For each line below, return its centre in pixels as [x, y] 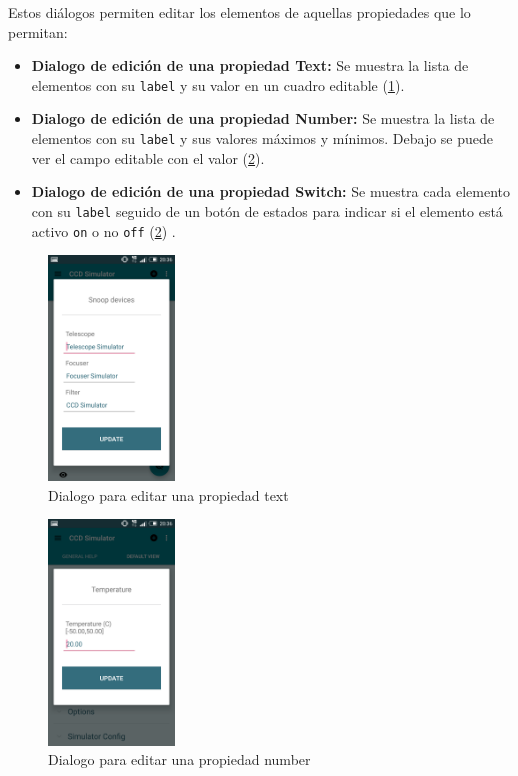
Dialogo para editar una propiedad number [179, 759]
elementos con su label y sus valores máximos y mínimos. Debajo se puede [262, 138]
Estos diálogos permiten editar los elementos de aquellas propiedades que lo [239, 12]
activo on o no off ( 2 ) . [103, 230]
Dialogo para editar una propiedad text [168, 494]
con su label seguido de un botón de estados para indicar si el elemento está [267, 210]
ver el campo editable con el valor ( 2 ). [148, 157]
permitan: [38, 31]
